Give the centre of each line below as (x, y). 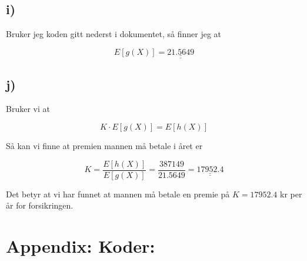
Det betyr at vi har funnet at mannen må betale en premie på (118, 194)
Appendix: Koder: (81, 246)
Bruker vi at (28, 109)
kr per (291, 194)
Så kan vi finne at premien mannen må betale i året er (104, 146)
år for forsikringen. (40, 205)
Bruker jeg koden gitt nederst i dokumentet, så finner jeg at (114, 34)
